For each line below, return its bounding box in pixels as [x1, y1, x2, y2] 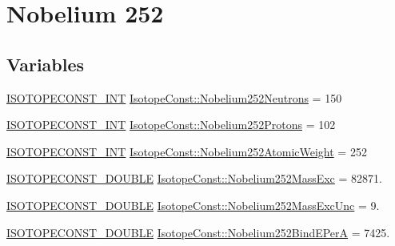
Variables [6, 51, 85, 76]
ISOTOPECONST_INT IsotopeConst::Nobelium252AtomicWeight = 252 [6, 143, 367, 159]
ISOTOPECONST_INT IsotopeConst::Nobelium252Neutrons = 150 [6, 89, 342, 106]
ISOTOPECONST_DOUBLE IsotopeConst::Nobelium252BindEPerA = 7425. [6, 224, 390, 240]
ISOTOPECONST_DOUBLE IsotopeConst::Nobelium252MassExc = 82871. [6, 170, 382, 187]
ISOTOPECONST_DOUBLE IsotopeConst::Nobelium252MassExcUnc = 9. [6, 196, 380, 213]
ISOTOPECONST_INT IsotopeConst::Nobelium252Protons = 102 [6, 116, 336, 133]
